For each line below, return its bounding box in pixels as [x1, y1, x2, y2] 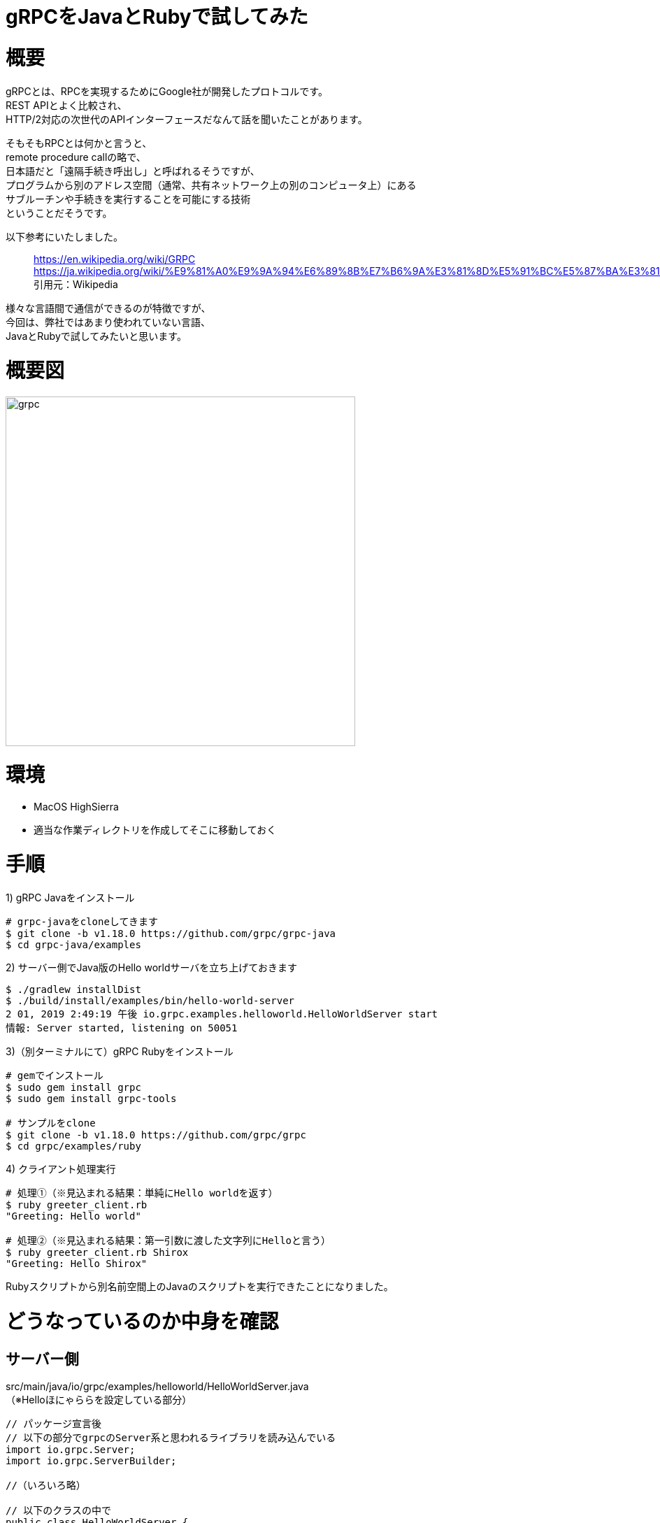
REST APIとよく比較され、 [6, 99, 127, 111]
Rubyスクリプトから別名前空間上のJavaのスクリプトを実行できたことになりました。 [6, 1280, 394, 1292]
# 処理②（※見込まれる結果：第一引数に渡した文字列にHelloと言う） [6, 1235, 331, 1246]
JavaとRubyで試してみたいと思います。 [6, 329, 187, 342]
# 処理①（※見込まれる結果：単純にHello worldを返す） [6, 1187, 278, 1199]
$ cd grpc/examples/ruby [6, 1141, 141, 1152]
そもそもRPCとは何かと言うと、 [6, 136, 152, 149]
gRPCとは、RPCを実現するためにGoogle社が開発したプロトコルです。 [6, 85, 328, 97]
